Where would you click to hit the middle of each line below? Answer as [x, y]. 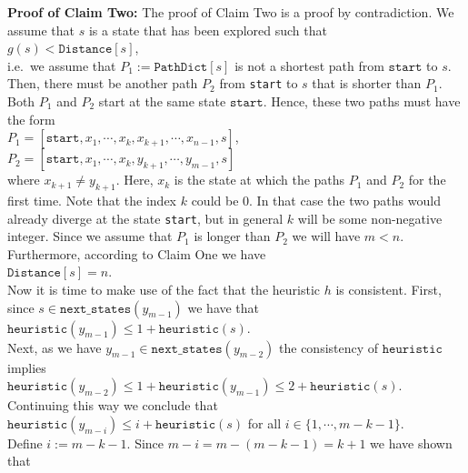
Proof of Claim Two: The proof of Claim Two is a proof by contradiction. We [231, 12]
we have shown [411, 443]
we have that [224, 307]
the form [31, 119]
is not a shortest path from [309, 65]
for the [427, 180]
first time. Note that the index [92, 201]
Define [25, 443]
